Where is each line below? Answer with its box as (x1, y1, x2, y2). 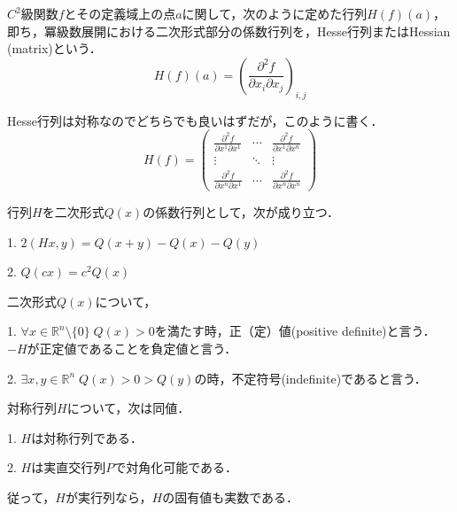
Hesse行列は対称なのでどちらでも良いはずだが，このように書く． (7, 111, 383, 129)
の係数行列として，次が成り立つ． (143, 203, 340, 221)
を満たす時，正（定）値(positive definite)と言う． (154, 322, 436, 340)
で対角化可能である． (113, 458, 238, 477)
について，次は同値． (66, 399, 190, 417)
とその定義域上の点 (64, 4, 176, 22)
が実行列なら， (65, 488, 152, 507)
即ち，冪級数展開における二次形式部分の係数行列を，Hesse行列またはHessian (7, 21, 451, 40)
